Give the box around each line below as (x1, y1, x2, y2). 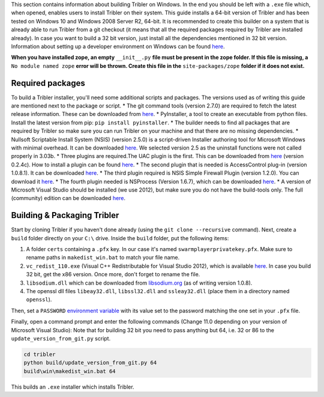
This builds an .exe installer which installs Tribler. (11, 383, 134, 390)
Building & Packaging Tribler (11, 210, 119, 220)
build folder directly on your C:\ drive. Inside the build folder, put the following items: (11, 234, 229, 241)
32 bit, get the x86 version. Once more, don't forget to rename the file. (26, 271, 200, 278)
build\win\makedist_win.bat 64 (23, 368, 116, 375)
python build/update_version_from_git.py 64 (23, 359, 157, 366)
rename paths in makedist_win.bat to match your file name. (26, 254, 180, 261)
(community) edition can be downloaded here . (11, 195, 126, 202)
